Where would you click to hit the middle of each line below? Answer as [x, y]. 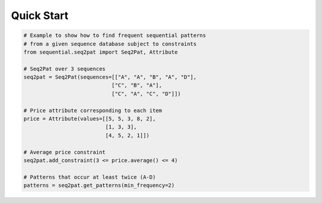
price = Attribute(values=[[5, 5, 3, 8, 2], [90, 119]
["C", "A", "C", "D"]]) [146, 93]
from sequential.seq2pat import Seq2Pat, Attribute [101, 52]
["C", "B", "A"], [137, 85]
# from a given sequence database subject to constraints [110, 44]
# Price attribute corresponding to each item [93, 110]
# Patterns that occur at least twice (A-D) [90, 177]
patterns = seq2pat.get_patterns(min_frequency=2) [99, 185]
